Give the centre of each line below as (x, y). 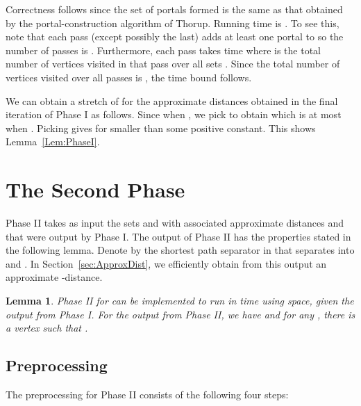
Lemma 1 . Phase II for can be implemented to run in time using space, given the (180, 301)
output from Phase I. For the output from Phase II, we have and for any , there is (180, 314)
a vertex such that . (47, 328)
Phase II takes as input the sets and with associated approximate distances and (175, 223)
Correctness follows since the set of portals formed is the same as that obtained (174, 9)
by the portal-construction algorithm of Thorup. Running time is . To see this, (173, 23)
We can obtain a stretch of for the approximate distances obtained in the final (172, 100)
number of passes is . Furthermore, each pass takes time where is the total (163, 50)
